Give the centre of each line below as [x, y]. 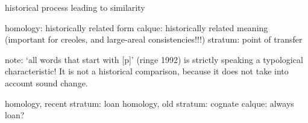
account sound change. [46, 82]
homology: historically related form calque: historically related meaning [137, 27]
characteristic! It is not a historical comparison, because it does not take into [147, 71]
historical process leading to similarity [75, 7]
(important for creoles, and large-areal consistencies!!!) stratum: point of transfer [154, 39]
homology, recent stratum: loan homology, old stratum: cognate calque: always [149, 103]
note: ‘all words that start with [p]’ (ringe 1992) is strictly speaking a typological [154, 59]
